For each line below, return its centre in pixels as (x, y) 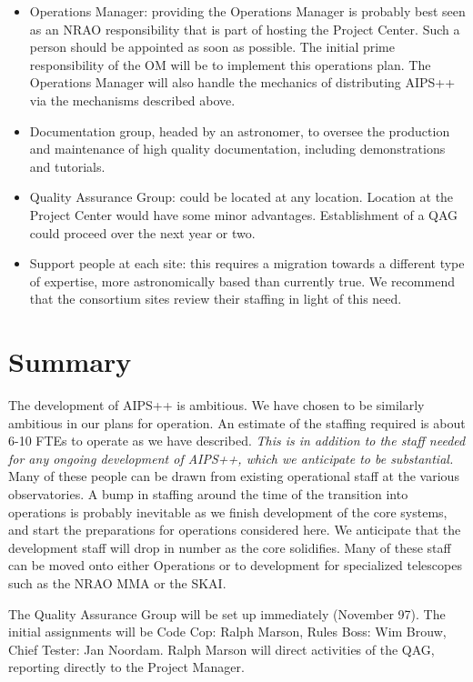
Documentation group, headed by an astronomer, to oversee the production (240, 130)
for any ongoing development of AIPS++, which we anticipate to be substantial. (231, 458)
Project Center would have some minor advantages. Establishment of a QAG (244, 214)
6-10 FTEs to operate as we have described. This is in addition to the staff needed (237, 441)
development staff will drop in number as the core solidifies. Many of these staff (230, 547)
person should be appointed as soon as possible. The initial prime (212, 47)
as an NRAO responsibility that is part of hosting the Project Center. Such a (245, 29)
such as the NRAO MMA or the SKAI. (117, 582)
